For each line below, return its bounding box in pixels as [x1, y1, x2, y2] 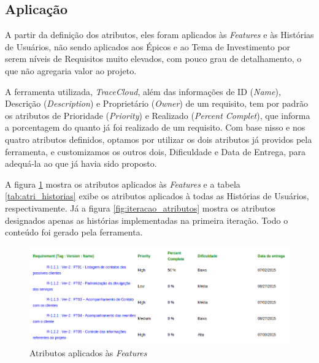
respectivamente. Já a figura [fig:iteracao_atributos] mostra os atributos [5, 201, 276, 214]
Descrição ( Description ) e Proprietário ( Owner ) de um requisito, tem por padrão [5, 97, 308, 110]
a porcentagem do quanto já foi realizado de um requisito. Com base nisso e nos [5, 121, 306, 134]
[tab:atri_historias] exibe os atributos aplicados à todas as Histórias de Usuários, [5, 189, 309, 202]
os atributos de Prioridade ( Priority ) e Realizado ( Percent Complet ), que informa [5, 109, 310, 121]
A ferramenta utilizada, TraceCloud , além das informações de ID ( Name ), [5, 85, 281, 97]
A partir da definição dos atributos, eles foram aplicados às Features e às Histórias [5, 28, 314, 41]
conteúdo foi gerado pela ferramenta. [5, 226, 143, 239]
